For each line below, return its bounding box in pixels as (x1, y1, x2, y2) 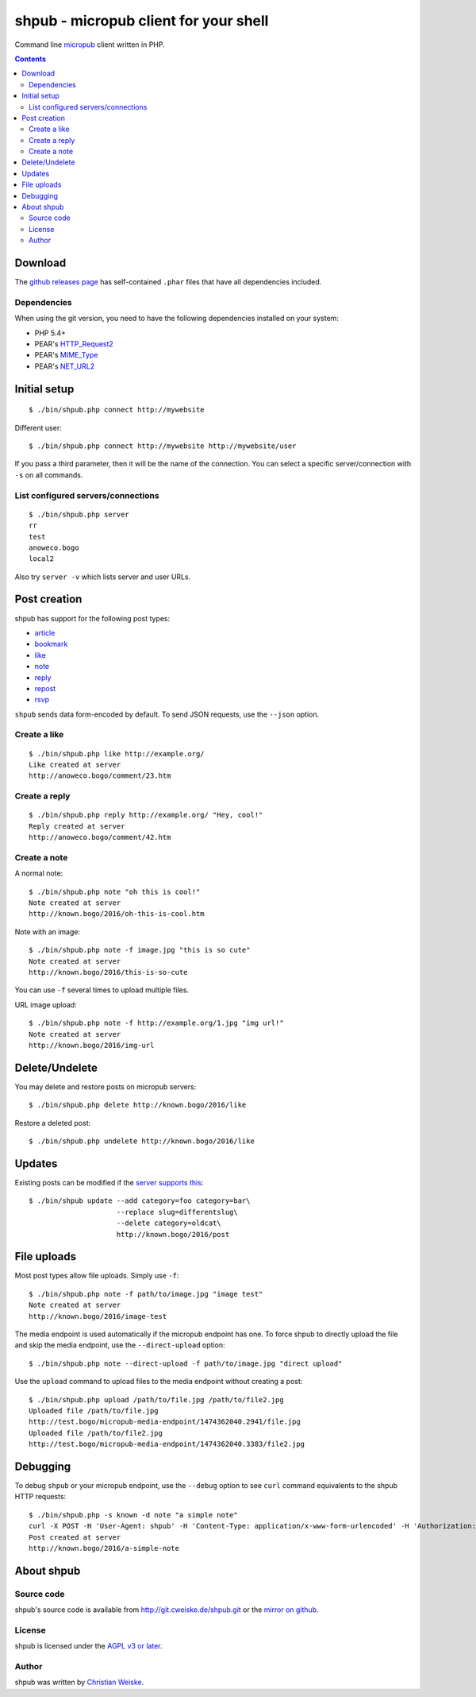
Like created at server (29, 760, 121, 770)
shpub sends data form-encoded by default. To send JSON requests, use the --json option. (14, 709, 320, 719)
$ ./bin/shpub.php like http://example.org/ (29, 749, 205, 758)
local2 (29, 555, 55, 563)
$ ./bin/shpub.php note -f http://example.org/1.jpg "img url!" (29, 1019, 285, 1028)
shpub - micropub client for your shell (14, 12, 269, 29)
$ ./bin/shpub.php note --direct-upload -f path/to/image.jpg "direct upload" (29, 1359, 343, 1368)
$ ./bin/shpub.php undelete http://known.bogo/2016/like (29, 1137, 255, 1146)
